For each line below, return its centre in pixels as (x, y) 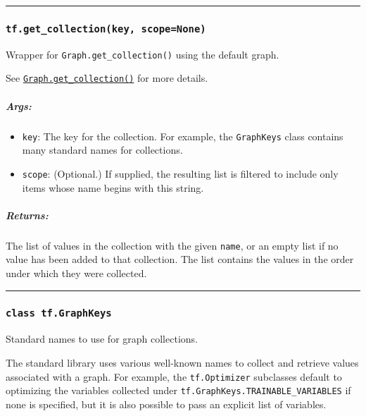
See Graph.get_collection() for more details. (107, 78)
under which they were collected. (76, 273)
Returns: (27, 215)
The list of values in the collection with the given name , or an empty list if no (172, 245)
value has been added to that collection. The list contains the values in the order (180, 259)
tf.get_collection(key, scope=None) (106, 29)
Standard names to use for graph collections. (102, 339)
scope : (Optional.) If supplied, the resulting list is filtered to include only (180, 173)
